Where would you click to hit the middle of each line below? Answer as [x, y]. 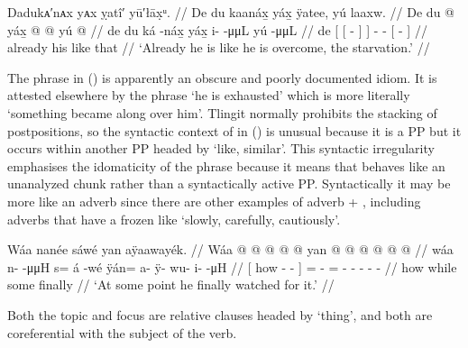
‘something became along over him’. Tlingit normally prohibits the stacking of [222, 112]
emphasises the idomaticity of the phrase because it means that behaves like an [226, 165]
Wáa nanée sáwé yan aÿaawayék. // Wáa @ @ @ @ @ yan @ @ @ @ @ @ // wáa [230, 249]
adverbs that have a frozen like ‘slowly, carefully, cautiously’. [174, 219]
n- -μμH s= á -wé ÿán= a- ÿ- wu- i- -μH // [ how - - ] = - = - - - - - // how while [232, 266]
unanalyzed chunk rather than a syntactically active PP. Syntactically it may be [229, 183]
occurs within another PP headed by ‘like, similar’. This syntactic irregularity [221, 148]
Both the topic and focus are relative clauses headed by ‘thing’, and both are [220, 314]
